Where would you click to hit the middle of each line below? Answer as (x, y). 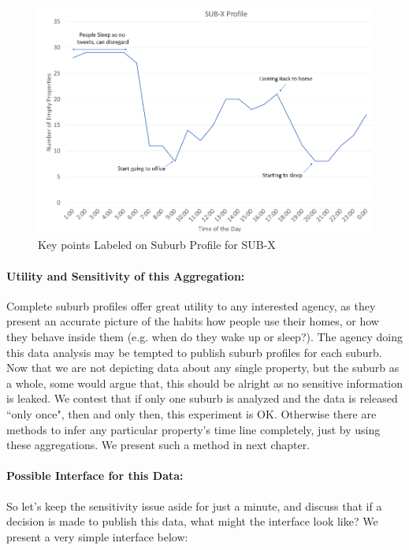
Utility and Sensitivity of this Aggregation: (126, 275)
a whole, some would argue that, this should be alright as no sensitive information (205, 383)
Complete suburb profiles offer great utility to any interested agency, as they (191, 305)
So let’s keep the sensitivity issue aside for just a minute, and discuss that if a (194, 505)
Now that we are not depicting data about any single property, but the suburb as (203, 368)
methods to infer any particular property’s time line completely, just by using (193, 429)
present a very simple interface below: (97, 536)
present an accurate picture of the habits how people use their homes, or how (193, 321)
